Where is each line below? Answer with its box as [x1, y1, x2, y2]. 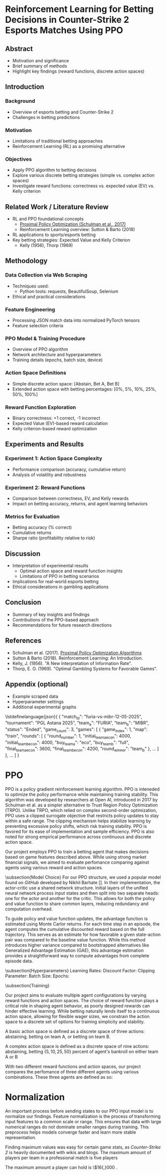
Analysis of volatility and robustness [12, 472, 87, 478]
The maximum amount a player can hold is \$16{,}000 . [5, 1165, 117, 1171]
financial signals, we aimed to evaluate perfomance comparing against [5, 859, 150, 865]
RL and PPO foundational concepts [12, 216, 84, 222]
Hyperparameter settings [12, 698, 64, 704]
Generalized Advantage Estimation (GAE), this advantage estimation [5, 947, 144, 953]
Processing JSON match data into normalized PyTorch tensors [12, 317, 140, 323]
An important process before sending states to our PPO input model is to [5, 1108, 154, 1114]
